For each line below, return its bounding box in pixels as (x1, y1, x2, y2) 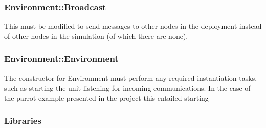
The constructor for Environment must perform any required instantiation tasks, (4, 72, 257, 83)
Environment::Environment (4, 52, 119, 65)
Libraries (4, 114, 41, 127)
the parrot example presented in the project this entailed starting (4, 92, 209, 103)
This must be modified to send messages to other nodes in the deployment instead (4, 20, 262, 31)
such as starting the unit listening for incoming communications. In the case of (4, 82, 251, 93)
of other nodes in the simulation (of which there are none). (4, 30, 188, 41)
